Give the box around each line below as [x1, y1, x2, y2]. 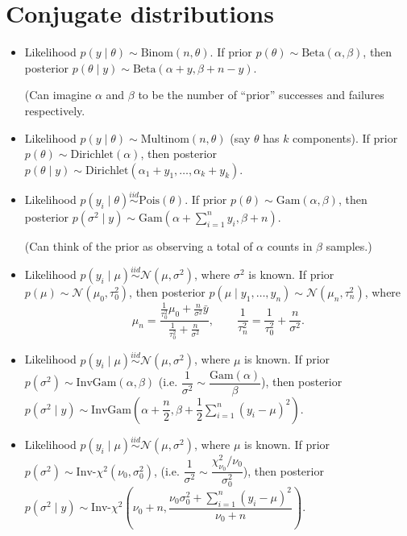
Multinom [140, 133, 189, 145]
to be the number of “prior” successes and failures [138, 86, 384, 103]
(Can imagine [24, 86, 92, 103]
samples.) [326, 237, 372, 254]
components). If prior [293, 129, 398, 146]
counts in [267, 237, 313, 254]
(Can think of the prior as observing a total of [24, 237, 253, 254]
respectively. [24, 102, 85, 118]
